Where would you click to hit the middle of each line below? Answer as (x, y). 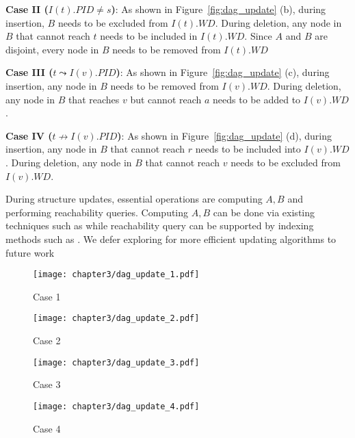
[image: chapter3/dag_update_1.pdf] (116, 275)
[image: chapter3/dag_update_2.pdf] (116, 319)
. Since (258, 36)
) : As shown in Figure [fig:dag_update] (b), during (219, 9)
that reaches (94, 99)
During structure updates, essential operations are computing (134, 199)
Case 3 (47, 384)
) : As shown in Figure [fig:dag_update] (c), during (223, 72)
